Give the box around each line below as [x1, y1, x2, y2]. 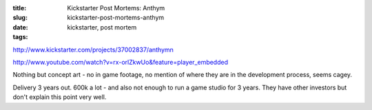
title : [12, 4, 27, 12]
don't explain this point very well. [12, 93, 107, 101]
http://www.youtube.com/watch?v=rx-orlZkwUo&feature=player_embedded [12, 58, 229, 66]
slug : [12, 14, 28, 22]
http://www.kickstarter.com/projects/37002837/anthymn [12, 45, 174, 54]
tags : [12, 33, 28, 41]
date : [12, 23, 28, 31]
